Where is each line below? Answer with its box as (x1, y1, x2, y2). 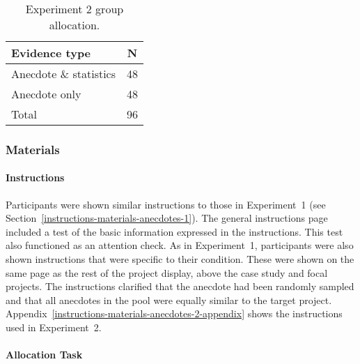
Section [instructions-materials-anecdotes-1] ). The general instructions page (6, 211, 328, 225)
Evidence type (11, 45, 91, 61)
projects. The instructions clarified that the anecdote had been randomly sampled (6, 279, 354, 294)
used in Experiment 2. (6, 319, 102, 334)
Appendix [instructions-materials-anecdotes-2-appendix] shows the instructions (6, 306, 343, 321)
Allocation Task (6, 347, 83, 362)
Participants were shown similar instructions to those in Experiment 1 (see (6, 197, 326, 211)
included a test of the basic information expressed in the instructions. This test (6, 224, 343, 238)
